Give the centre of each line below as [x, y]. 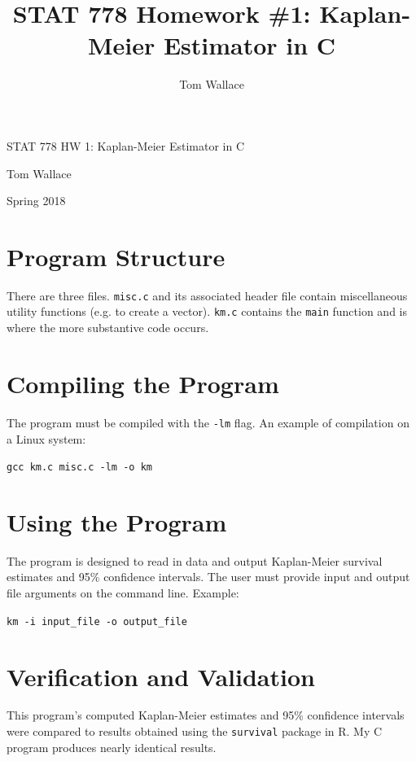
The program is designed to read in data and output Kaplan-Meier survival [195, 560]
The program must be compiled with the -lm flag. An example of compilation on [208, 422]
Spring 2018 [36, 201]
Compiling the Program [143, 383]
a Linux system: [46, 438]
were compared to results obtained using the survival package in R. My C [195, 731]
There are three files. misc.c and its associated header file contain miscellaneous [207, 295]
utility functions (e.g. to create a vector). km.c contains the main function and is [207, 311]
